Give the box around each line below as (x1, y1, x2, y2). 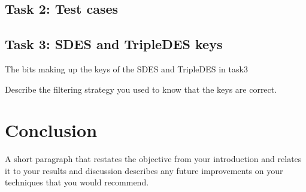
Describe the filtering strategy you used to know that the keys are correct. (5, 83, 277, 95)
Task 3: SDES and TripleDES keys (5, 35, 223, 53)
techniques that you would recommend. (5, 176, 149, 188)
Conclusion (5, 118, 98, 142)
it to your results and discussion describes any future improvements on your (5, 164, 283, 176)
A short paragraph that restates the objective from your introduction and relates (5, 153, 302, 165)
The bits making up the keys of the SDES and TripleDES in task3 (5, 62, 248, 75)
